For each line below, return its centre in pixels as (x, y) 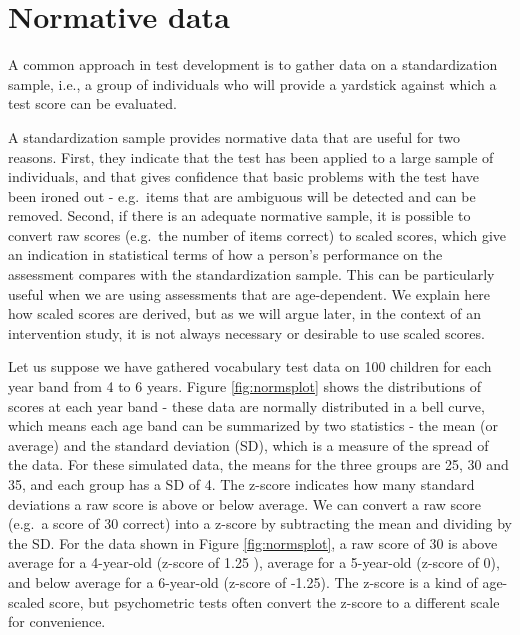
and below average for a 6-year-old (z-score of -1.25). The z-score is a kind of (243, 581)
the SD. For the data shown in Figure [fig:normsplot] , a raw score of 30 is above (253, 542)
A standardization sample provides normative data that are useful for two (234, 136)
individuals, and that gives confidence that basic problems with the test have (243, 176)
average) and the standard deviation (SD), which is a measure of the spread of (248, 444)
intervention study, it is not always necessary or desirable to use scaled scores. (246, 332)
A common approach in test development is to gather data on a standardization (253, 64)
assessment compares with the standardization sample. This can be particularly (251, 274)
